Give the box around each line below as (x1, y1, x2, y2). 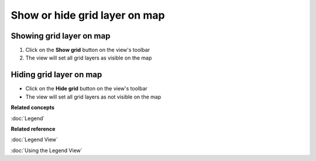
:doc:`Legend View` (11, 136, 59, 143)
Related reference (11, 125, 56, 132)
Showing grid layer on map (11, 31, 111, 41)
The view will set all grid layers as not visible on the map (25, 93, 162, 100)
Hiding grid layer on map (11, 70, 102, 80)
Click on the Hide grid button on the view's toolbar (25, 85, 147, 92)
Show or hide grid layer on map (11, 9, 165, 22)
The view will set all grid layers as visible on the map (25, 54, 152, 61)
